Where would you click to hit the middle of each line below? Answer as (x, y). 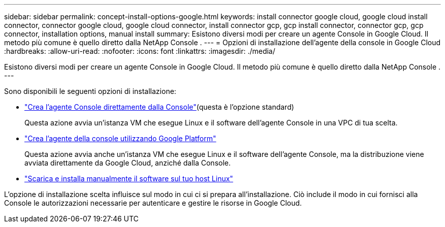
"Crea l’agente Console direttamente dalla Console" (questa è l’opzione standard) (159, 107)
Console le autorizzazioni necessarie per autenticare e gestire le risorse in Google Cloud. (153, 203)
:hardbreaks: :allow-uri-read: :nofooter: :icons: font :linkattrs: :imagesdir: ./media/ (140, 51)
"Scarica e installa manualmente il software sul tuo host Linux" (129, 179)
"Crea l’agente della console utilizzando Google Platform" (120, 138)
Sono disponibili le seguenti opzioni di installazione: (90, 91)
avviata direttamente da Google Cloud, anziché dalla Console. (128, 163)
